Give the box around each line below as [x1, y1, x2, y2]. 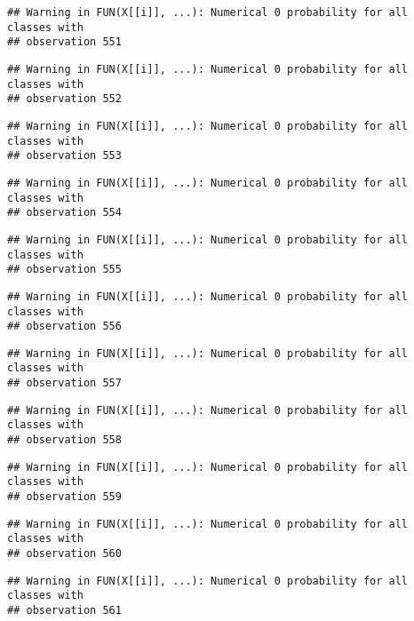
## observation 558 [7, 434, 122, 447]
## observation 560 [7, 547, 122, 561]
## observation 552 [7, 92, 122, 106]
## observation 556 [7, 320, 122, 333]
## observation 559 [7, 490, 122, 504]
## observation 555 [7, 263, 122, 276]
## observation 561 [7, 604, 122, 617]
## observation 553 [7, 149, 122, 163]
